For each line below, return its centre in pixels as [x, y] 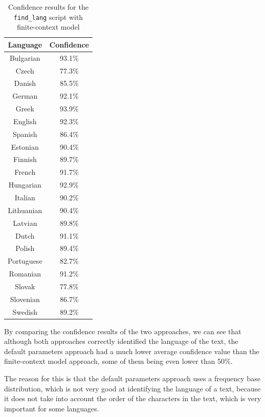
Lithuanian [25, 210]
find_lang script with [48, 17]
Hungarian [25, 185]
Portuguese [25, 261]
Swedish [25, 311]
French [25, 172]
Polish [25, 248]
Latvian [25, 223]
